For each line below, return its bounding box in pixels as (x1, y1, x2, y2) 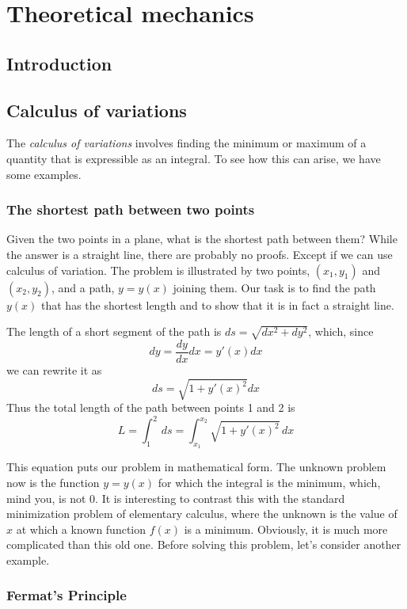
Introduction (6, 51, 112, 75)
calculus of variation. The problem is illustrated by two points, (6, 261, 310, 278)
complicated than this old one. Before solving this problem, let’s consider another (6, 536, 401, 553)
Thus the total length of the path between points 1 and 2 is (6, 399, 295, 416)
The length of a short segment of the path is (6, 323, 222, 340)
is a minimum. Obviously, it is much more (184, 520, 388, 537)
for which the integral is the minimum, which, (158, 474, 381, 490)
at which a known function (16, 520, 146, 537)
